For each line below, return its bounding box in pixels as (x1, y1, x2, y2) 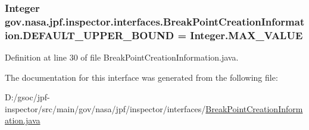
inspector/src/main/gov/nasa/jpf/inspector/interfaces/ (5, 102, 206, 115)
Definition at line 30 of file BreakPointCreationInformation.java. (5, 51, 239, 64)
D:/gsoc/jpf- (5, 91, 50, 103)
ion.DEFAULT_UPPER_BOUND (5, 27, 174, 42)
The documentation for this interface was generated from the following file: (5, 71, 278, 83)
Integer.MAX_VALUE (190, 27, 303, 42)
